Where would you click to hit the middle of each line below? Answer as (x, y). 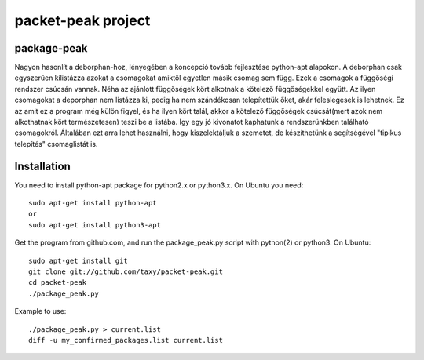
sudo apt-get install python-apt (93, 203)
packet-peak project (82, 20)
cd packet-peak (58, 283)
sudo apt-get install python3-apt (95, 225)
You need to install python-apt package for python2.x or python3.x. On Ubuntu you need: (159, 185)
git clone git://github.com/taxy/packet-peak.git (126, 272)
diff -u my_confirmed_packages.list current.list (126, 340)
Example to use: (40, 311)
